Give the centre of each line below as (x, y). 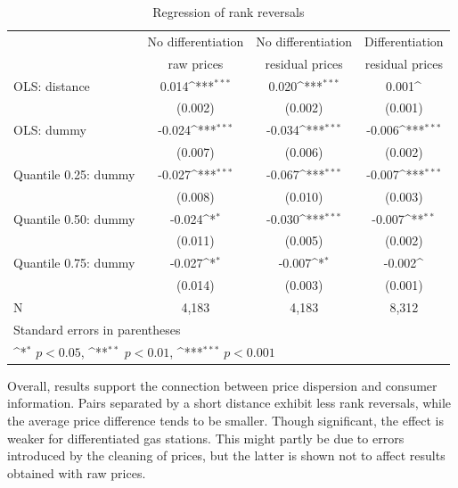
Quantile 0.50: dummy (74, 218)
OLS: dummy (50, 130)
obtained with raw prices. (77, 472)
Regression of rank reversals (229, 12)
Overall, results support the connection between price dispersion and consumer (222, 385)
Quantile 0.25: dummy (74, 174)
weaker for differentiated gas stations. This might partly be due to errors (206, 438)
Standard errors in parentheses (97, 329)
